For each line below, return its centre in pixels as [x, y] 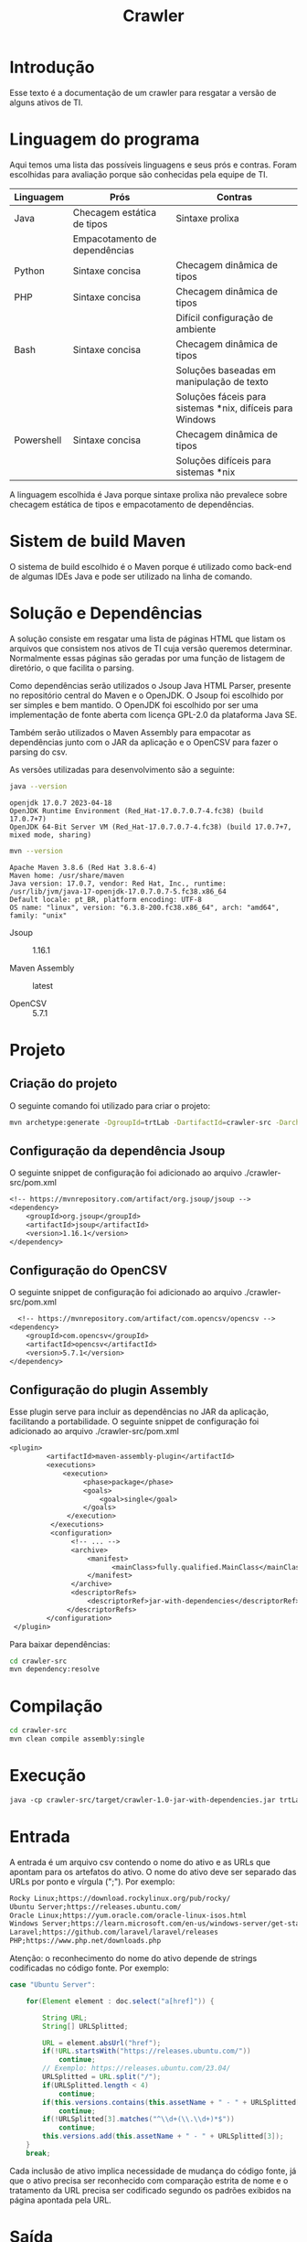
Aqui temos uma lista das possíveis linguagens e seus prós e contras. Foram [153, 165]
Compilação [56, 1706]
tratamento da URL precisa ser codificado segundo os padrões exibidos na [150, 2190]
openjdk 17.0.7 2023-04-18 [61, 803]
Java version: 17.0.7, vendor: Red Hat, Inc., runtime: [118, 884]
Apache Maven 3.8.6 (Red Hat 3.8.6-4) [83, 867]
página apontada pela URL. [60, 2200]
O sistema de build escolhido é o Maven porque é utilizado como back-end [151, 566]
